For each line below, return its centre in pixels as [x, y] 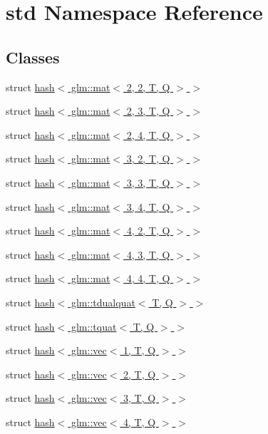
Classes [33, 57]
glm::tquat [94, 326]
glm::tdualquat [103, 302]
